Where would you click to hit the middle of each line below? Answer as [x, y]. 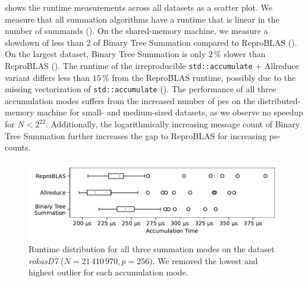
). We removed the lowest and [204, 260]
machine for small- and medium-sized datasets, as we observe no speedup [170, 112]
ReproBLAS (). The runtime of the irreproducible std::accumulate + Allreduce [152, 65]
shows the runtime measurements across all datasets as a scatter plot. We [139, 7]
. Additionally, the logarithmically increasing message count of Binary [173, 124]
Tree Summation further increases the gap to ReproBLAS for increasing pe [142, 135]
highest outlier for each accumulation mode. [109, 272]
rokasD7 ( [46, 260]
